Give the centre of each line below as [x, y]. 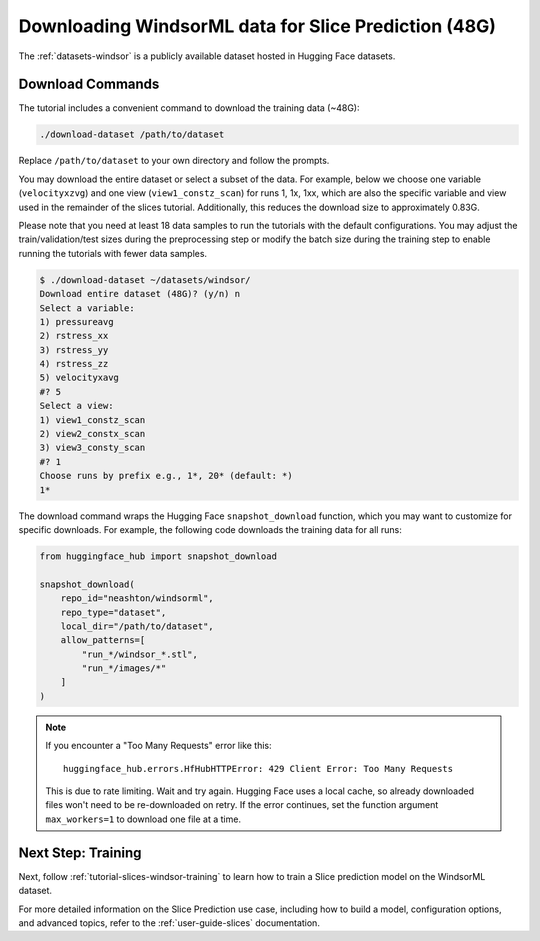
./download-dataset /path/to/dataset [132, 134]
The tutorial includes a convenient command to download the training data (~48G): [189, 108]
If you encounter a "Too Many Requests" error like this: [158, 746]
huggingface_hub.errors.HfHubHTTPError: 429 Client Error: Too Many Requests [258, 768]
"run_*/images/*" [124, 668]
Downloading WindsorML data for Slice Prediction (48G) [257, 26]
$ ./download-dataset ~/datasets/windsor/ [145, 279]
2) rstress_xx [74, 336]
